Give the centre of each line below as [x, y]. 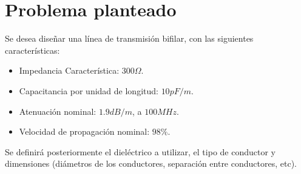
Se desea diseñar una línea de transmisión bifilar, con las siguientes [129, 38]
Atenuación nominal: [58, 111]
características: [32, 50]
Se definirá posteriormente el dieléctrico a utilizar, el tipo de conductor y [140, 151]
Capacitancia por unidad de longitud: [89, 90]
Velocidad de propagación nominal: [84, 131]
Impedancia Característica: [69, 70]
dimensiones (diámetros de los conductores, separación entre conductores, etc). [151, 163]
